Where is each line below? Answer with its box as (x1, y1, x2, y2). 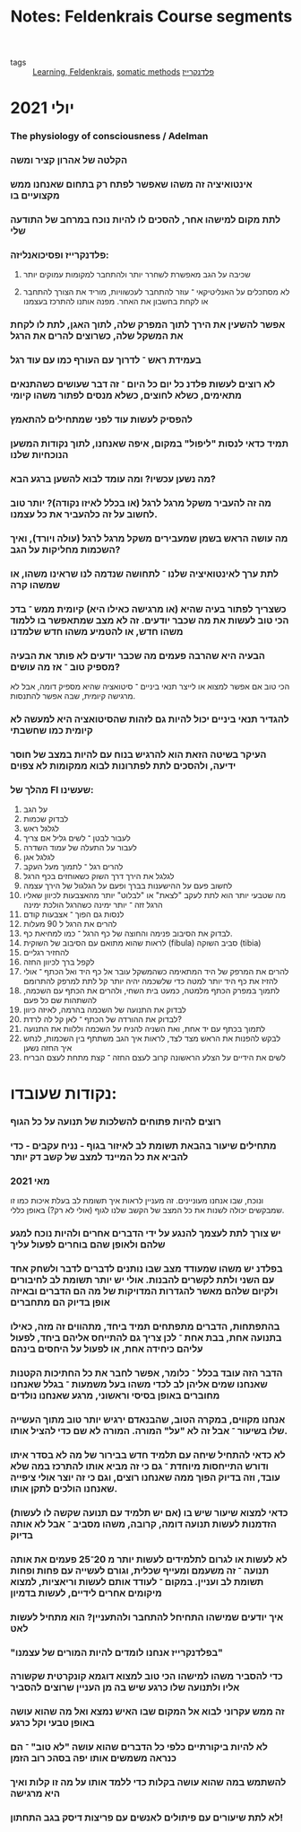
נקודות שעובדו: (10, 1084, 117, 1104)
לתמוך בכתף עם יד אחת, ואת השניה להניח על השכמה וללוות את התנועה (22, 1024, 266, 1035)
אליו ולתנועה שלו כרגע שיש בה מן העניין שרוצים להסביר (10, 1681, 240, 1694)
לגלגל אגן (22, 851, 56, 863)
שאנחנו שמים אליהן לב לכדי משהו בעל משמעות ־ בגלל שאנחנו (10, 1378, 268, 1391)
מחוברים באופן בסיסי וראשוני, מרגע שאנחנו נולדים (10, 1389, 220, 1402)
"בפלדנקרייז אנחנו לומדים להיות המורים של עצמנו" (10, 1646, 223, 1659)
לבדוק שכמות (22, 814, 69, 824)
